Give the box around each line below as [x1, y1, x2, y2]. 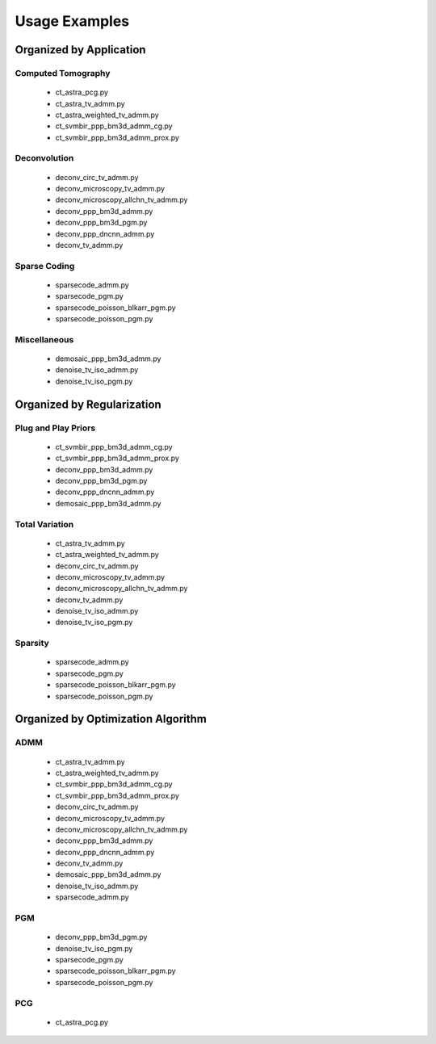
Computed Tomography [15, 67, 111, 78]
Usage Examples [15, 12, 130, 30]
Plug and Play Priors [15, 422, 96, 434]
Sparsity [15, 638, 50, 649]
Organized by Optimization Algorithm [15, 712, 208, 726]
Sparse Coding [15, 260, 75, 271]
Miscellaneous [15, 333, 74, 345]
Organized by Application [15, 43, 146, 57]
